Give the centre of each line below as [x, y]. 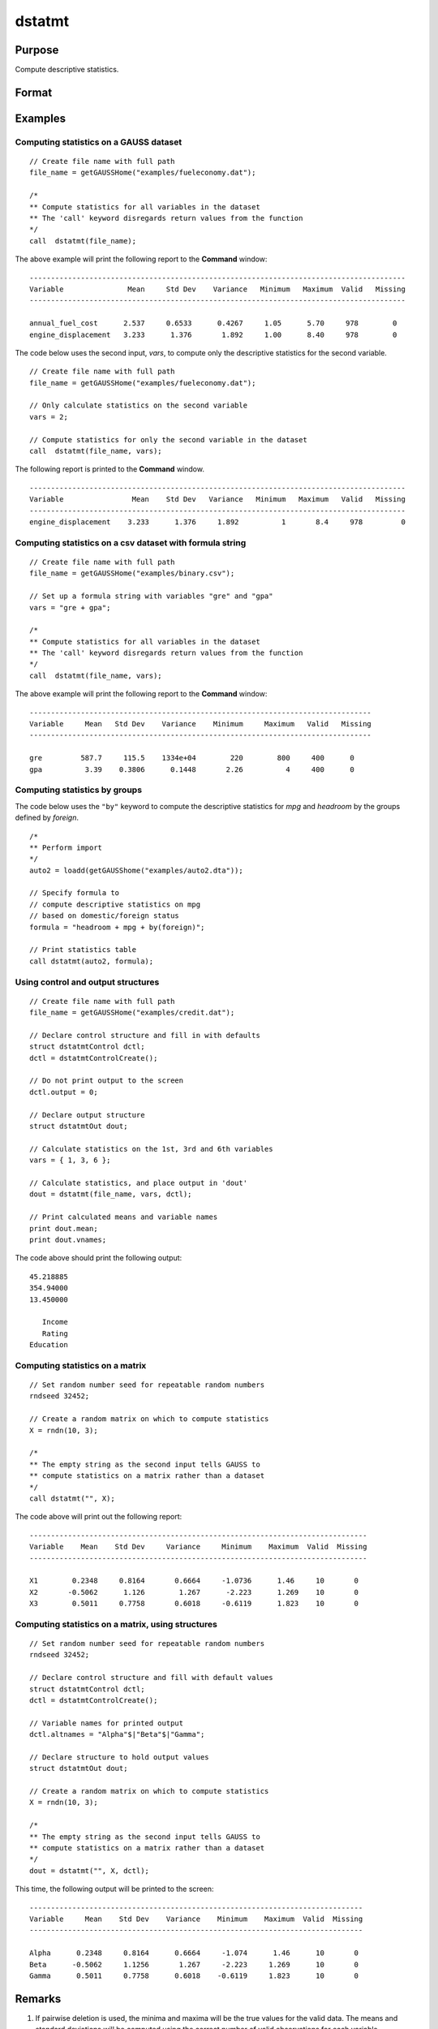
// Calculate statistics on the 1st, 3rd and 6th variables [151, 1149]
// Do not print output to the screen [107, 1081]
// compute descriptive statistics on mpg [115, 904]
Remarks [38, 1999]
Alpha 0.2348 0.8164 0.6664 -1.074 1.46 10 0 [194, 1953]
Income [55, 1322]
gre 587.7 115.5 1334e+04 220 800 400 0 [192, 758]
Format [34, 92]
